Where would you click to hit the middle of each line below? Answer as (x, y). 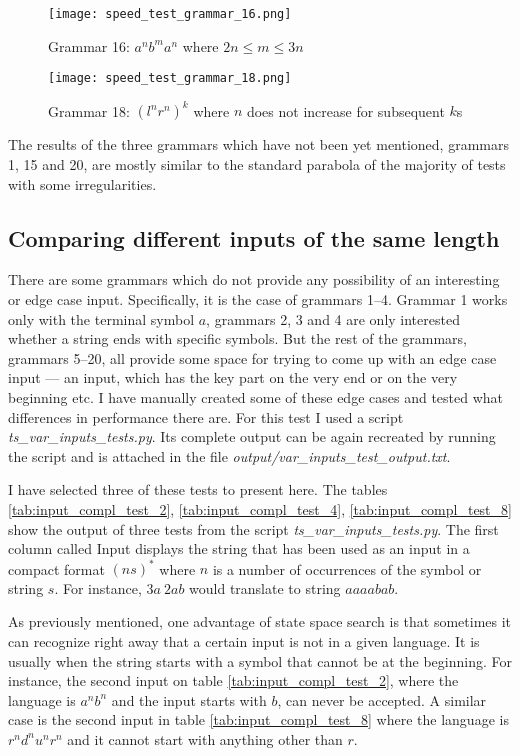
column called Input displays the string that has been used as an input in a (239, 548)
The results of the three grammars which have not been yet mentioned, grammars (258, 144)
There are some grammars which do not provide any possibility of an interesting (254, 279)
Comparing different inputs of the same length (254, 237)
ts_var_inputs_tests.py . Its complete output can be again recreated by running (252, 436)
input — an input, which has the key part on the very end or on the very (233, 377)
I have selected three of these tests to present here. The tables (198, 489)
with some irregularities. (82, 183)
